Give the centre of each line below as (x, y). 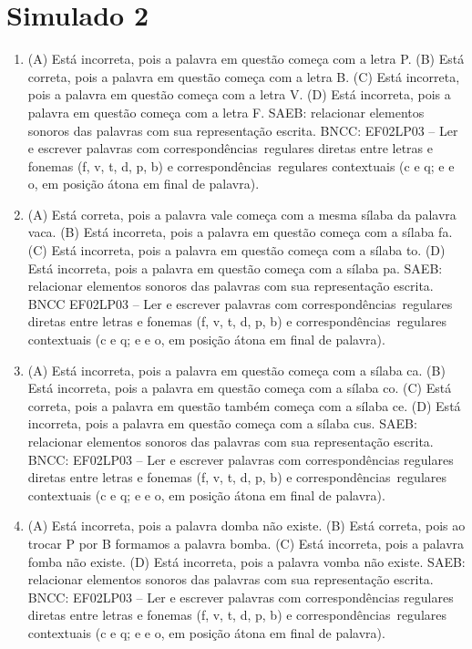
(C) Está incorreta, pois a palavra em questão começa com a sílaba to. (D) (236, 250)
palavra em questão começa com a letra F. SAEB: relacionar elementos (226, 112)
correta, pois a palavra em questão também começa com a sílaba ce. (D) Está (244, 405)
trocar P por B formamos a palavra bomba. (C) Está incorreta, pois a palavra (246, 543)
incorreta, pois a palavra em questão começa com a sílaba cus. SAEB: (222, 423)
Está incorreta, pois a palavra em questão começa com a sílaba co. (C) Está (240, 388)
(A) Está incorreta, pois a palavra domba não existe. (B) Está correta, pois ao (246, 525)
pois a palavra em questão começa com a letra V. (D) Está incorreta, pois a (239, 94)
